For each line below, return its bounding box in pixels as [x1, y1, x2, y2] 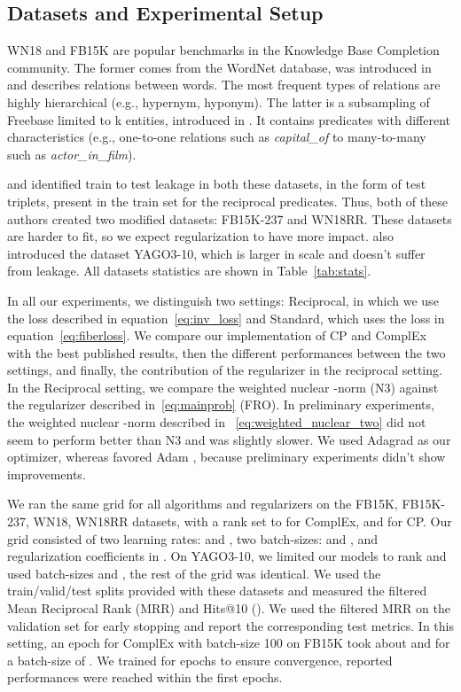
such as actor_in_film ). [7, 144, 137, 163]
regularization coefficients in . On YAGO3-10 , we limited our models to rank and [7, 547, 447, 565]
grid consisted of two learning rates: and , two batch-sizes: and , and [7, 529, 379, 548]
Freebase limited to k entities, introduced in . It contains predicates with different [7, 110, 450, 128]
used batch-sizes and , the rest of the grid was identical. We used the [7, 564, 381, 582]
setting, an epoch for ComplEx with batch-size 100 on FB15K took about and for [7, 634, 450, 652]
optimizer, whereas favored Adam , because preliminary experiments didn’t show [7, 447, 446, 466]
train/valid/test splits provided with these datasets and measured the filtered [7, 581, 427, 600]
